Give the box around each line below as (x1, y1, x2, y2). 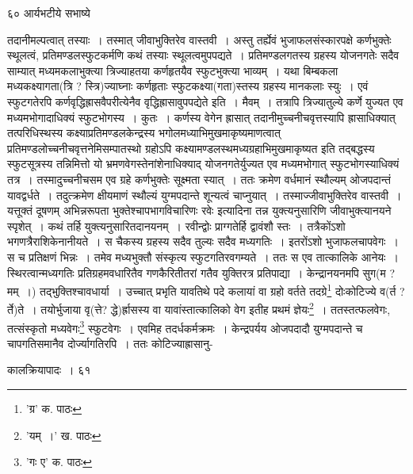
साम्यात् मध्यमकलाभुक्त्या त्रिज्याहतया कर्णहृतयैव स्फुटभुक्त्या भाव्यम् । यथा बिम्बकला (7, 62, 338, 78)
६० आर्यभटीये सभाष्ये (7, 5, 90, 21)
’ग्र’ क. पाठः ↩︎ (25, 400, 82, 417)
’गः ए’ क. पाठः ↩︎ (25, 453, 93, 470)
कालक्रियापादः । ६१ (7, 361, 91, 378)
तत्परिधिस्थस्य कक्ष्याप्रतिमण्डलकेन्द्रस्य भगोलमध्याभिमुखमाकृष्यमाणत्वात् (7, 124, 281, 141)
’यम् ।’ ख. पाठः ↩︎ (25, 426, 101, 443)
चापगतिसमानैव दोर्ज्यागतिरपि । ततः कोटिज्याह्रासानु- (7, 334, 213, 351)
